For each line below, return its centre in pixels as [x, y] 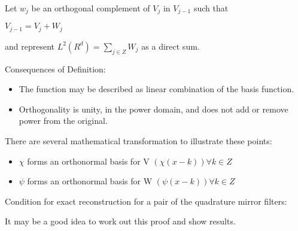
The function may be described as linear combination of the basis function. [156, 89]
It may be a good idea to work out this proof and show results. [120, 221]
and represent [30, 46]
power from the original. [63, 121]
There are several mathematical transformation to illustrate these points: [139, 141]
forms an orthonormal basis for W [90, 181]
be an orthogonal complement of [91, 8]
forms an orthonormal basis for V [88, 161]
